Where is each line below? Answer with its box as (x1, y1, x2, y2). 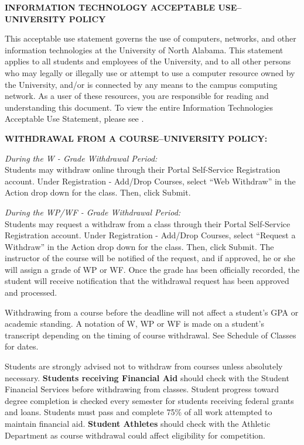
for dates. (5, 340, 39, 352)
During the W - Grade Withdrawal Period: (5, 152, 158, 164)
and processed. (5, 286, 57, 299)
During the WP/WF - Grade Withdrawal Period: (5, 206, 181, 218)
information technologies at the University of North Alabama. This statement (5, 43, 283, 56)
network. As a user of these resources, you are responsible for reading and (5, 90, 269, 102)
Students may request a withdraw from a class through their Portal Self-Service (5, 217, 291, 230)
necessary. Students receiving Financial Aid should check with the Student (5, 371, 289, 384)
